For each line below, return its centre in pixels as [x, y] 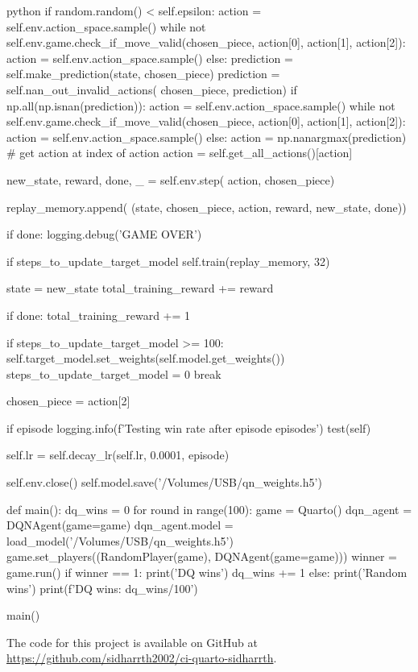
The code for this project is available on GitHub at [132, 642]
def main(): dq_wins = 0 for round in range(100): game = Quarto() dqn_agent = [209, 509]
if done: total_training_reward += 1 [99, 315]
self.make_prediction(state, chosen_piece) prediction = [143, 74]
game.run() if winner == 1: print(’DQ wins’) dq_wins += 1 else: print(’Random [207, 572]
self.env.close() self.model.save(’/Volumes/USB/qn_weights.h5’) [164, 482]
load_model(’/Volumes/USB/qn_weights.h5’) [120, 540]
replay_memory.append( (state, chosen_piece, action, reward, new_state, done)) [207, 207]
